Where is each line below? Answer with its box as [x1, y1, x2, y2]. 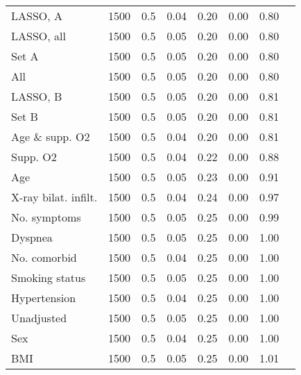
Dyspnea [11, 229, 53, 245]
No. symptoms [11, 209, 81, 225]
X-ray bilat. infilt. [11, 189, 98, 205]
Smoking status [11, 269, 86, 285]
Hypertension [11, 290, 76, 306]
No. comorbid [11, 249, 77, 265]
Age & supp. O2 [11, 128, 90, 144]
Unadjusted [11, 310, 67, 326]
